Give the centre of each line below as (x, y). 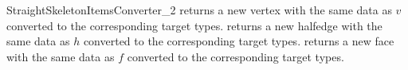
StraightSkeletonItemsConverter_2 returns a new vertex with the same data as (199, 10)
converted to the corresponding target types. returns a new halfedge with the (194, 25)
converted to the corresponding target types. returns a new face (239, 41)
